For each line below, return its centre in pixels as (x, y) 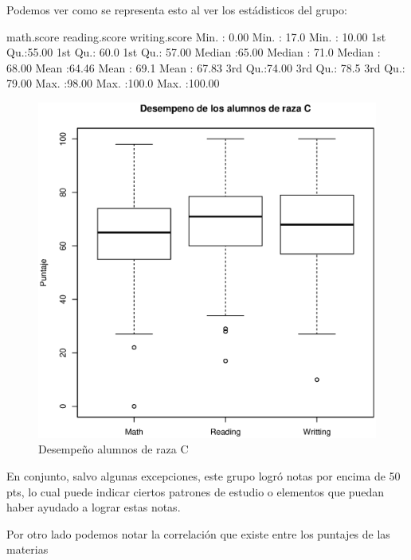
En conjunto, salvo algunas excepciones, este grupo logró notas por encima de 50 (204, 476)
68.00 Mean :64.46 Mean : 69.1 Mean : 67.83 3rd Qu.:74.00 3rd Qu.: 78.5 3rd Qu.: (206, 67)
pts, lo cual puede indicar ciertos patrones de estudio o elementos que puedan (196, 491)
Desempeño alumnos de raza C (114, 449)
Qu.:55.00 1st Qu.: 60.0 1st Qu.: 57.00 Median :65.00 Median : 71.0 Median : (194, 52)
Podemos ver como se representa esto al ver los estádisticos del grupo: (177, 10)
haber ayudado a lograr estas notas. (94, 507)
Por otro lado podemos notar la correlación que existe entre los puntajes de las (198, 533)
